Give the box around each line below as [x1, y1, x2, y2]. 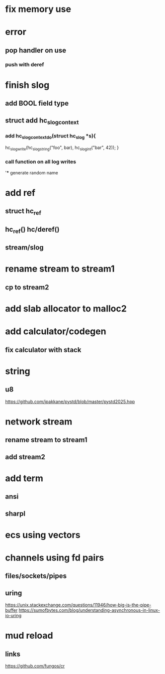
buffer [5, 607, 18, 613]
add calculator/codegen [5, 326, 106, 337]
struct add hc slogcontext [5, 116, 79, 126]
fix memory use [5, 3, 71, 15]
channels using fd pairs [5, 552, 104, 563]
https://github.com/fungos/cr [5, 663, 65, 669]
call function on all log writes [5, 158, 76, 165]
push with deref [5, 61, 44, 68]
